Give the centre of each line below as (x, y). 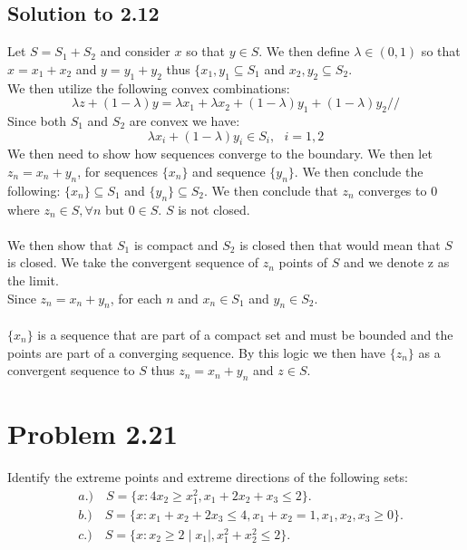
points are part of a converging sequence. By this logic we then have (197, 352)
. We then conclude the (359, 171)
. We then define (304, 51)
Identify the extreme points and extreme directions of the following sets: (208, 477)
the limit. (33, 280)
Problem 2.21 (92, 434)
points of (303, 262)
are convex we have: (185, 120)
